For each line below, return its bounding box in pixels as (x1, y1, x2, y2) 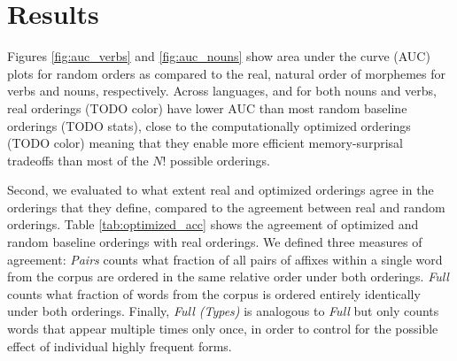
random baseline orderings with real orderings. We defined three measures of (7, 233, 422, 251)
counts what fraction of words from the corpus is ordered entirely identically (7, 284, 421, 303)
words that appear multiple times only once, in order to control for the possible (7, 319, 438, 338)
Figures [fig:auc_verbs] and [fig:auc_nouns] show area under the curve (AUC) (7, 47, 430, 65)
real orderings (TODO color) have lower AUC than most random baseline (7, 98, 407, 117)
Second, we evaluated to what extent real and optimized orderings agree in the (7, 180, 434, 199)
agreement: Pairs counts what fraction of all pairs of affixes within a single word (7, 250, 443, 268)
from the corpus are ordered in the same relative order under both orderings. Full (7, 267, 449, 286)
